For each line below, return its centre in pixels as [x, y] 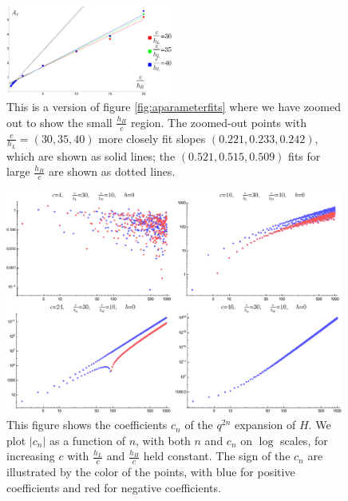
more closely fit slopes [152, 138]
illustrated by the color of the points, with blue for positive [151, 472]
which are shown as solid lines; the [91, 155]
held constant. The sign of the [217, 456]
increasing [31, 456]
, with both [163, 440]
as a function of [87, 440]
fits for [304, 155]
